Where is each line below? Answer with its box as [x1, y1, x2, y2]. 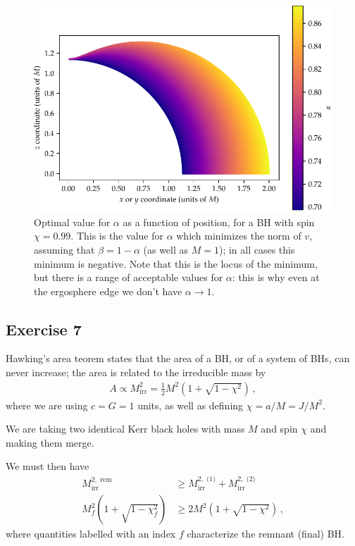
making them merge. [6, 435, 94, 449]
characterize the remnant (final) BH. [187, 526, 344, 541]
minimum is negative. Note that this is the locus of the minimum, [34, 256, 318, 271]
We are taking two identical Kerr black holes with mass [6, 421, 245, 436]
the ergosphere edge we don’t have [34, 283, 182, 298]
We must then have [6, 459, 89, 473]
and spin [261, 421, 298, 436]
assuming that [34, 242, 95, 256]
